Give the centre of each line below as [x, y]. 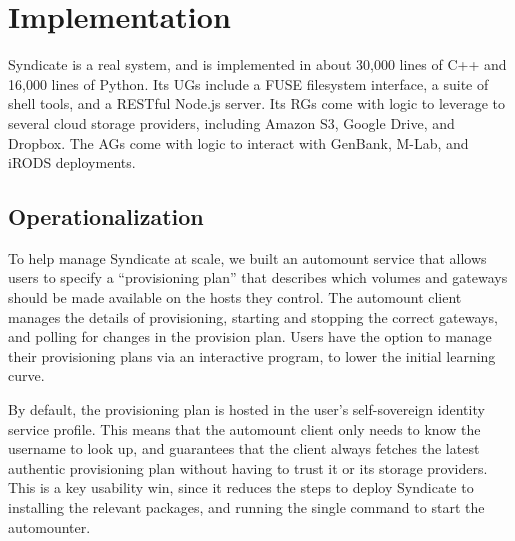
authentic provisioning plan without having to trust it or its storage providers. [248, 467]
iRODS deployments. [72, 162]
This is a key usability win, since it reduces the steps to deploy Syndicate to [241, 487]
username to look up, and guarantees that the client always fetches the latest [244, 448]
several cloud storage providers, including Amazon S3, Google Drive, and [231, 122]
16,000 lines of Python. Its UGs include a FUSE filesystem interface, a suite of [248, 83]
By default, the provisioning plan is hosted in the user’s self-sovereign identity [246, 409]
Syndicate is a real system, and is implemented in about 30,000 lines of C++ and [257, 64]
